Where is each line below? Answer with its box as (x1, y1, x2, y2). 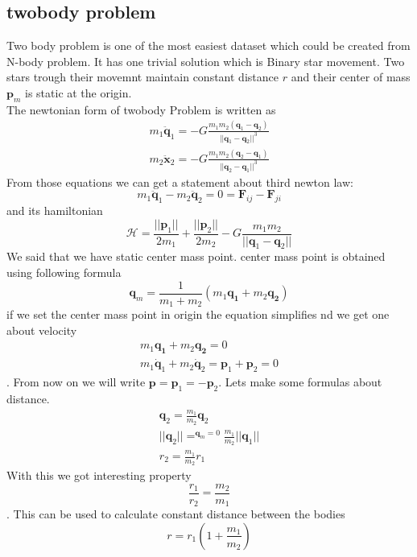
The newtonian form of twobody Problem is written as (6, 101, 276, 118)
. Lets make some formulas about (218, 373, 382, 390)
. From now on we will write (6, 373, 146, 390)
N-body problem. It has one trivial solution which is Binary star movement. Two (6, 52, 405, 69)
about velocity (6, 321, 77, 338)
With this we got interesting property (6, 467, 192, 484)
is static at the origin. (25, 84, 132, 101)
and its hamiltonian (6, 202, 103, 219)
